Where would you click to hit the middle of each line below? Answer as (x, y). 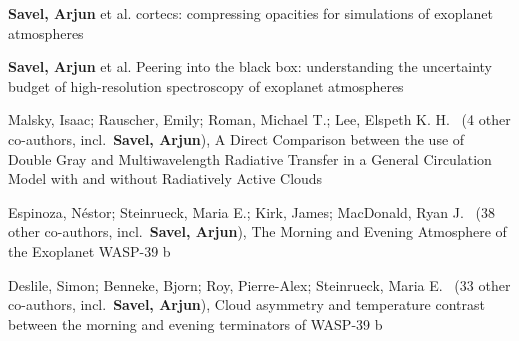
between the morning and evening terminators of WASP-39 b (195, 323)
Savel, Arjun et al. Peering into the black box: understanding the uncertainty (250, 66)
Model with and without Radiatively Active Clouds (165, 178)
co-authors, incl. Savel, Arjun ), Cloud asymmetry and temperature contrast (246, 304)
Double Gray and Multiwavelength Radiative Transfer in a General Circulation (250, 158)
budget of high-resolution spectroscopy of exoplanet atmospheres (206, 85)
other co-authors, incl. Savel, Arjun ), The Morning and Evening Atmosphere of (257, 231)
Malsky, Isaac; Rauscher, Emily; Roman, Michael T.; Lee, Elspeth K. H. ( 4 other (259, 119)
